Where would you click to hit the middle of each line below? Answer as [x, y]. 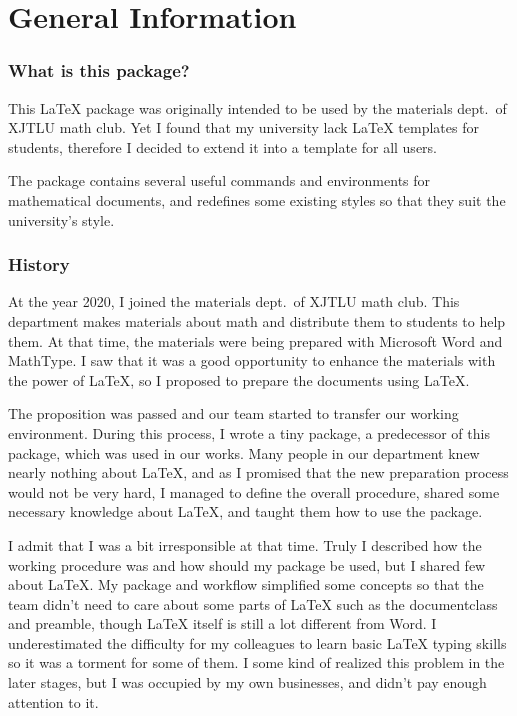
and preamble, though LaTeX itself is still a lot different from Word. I [222, 623]
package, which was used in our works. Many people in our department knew [244, 452]
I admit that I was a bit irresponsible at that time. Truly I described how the [245, 544]
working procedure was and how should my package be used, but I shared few [247, 564]
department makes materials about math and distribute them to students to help [257, 320]
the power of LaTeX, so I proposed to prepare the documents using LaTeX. [239, 379]
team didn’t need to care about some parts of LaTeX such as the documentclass [253, 603]
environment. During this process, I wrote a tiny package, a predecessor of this [249, 432]
